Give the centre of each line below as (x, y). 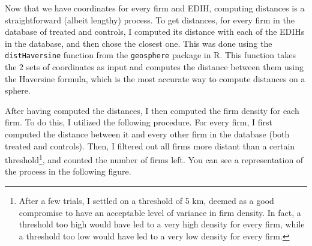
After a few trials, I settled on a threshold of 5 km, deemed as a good (146, 201)
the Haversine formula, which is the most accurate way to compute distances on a (155, 78)
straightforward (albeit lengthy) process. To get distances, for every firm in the (150, 19)
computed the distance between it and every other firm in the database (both (147, 134)
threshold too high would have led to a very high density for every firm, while (162, 224)
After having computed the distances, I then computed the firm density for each (152, 110)
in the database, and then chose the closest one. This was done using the (139, 43)
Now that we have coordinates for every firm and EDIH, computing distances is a (155, 8)
